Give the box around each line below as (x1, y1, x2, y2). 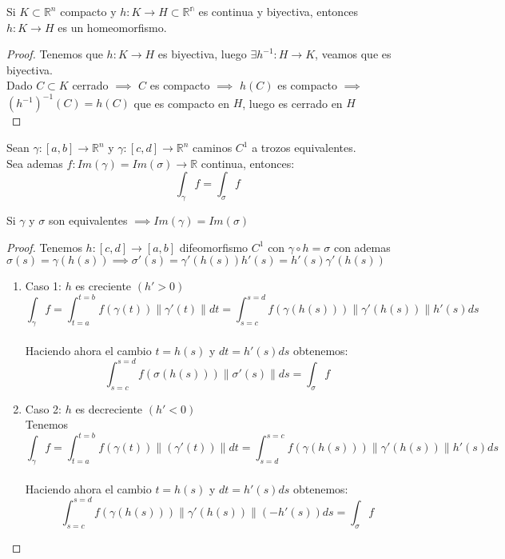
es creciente (75, 278, 132, 294)
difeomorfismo (179, 238, 249, 255)
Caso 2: (25, 400, 62, 417)
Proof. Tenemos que (6, 46, 103, 62)
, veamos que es (315, 46, 392, 62)
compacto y (60, 3, 117, 19)
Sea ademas (6, 154, 63, 171)
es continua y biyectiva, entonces (198, 3, 359, 19)
